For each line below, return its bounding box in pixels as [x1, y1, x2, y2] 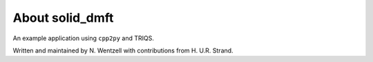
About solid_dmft [12, 10, 114, 25]
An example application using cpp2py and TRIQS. [12, 34, 155, 42]
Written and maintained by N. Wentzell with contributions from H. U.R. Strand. [12, 46, 234, 55]
